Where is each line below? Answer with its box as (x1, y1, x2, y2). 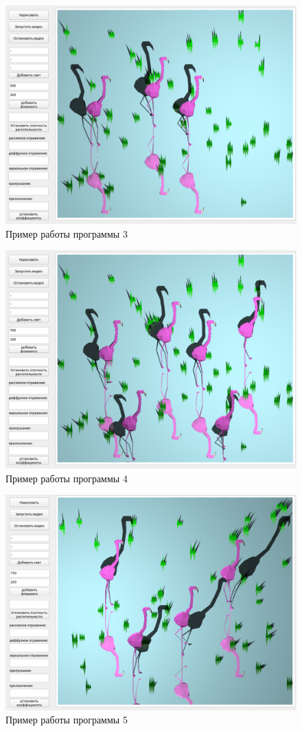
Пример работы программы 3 (5, 226, 128, 240)
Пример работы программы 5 (5, 712, 128, 727)
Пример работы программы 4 (5, 471, 128, 485)
